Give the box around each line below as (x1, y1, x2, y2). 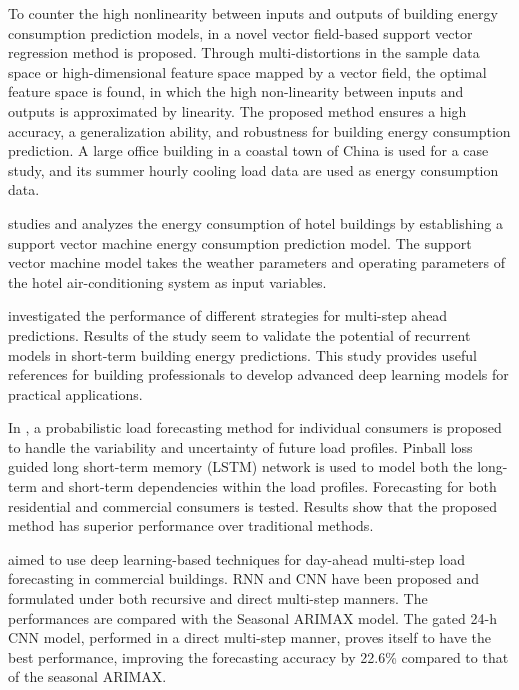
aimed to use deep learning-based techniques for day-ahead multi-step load (8, 548, 465, 569)
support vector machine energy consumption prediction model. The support (8, 232, 472, 253)
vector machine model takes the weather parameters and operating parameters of (8, 252, 506, 273)
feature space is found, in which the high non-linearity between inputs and (8, 81, 464, 102)
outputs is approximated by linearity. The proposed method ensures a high (8, 100, 467, 121)
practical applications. (8, 383, 143, 404)
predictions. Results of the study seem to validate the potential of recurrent (8, 324, 471, 345)
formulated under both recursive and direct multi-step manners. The (8, 588, 428, 609)
